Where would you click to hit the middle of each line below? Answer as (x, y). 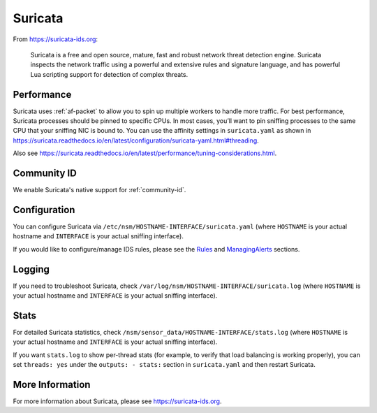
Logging (31, 269)
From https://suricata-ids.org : (55, 39)
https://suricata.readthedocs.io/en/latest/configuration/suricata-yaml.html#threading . (136, 140)
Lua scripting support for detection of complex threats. (109, 74)
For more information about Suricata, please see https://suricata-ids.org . (117, 401)
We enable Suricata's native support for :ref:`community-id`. (99, 190)
